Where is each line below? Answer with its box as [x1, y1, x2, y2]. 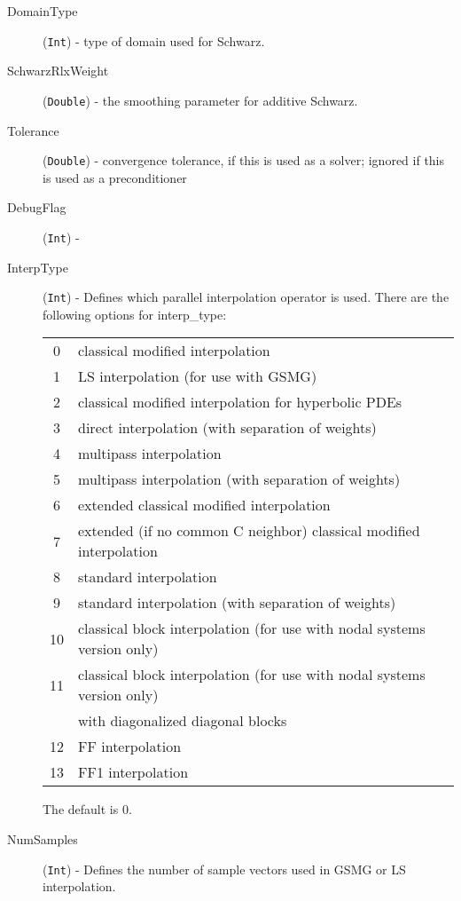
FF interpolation [78, 736, 182, 757]
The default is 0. [43, 800, 132, 818]
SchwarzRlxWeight [7, 61, 109, 80]
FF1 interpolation [78, 762, 189, 783]
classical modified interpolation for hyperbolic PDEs [78, 391, 402, 413]
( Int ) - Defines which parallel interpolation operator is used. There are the [43, 288, 449, 306]
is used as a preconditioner [43, 168, 187, 186]
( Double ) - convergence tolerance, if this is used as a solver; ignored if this [43, 151, 445, 170]
